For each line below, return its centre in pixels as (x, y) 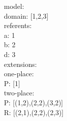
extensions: (20, 64)
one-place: (19, 74)
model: (14, 6)
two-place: (19, 93)
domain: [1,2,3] (26, 15)
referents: (18, 25)
